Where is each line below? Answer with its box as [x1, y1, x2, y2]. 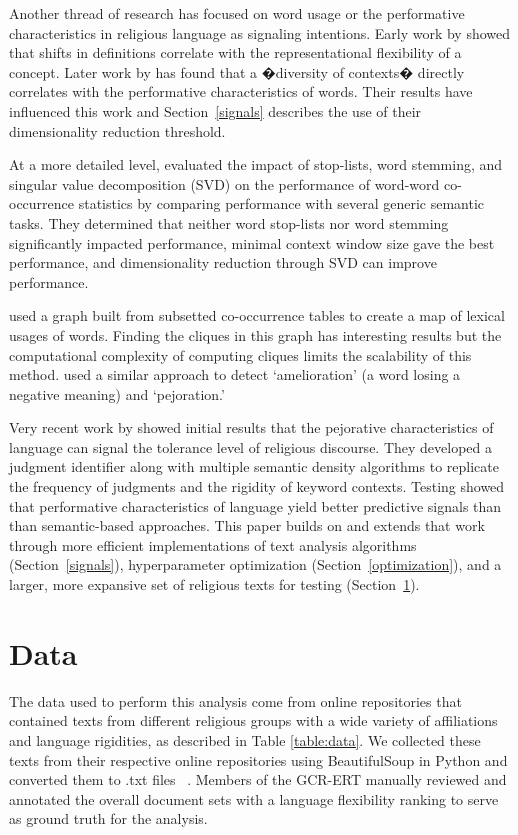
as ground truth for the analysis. [9, 808, 208, 829]
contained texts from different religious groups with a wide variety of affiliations [9, 710, 498, 731]
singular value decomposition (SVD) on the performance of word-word [9, 173, 440, 194]
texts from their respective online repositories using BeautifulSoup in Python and [9, 749, 508, 770]
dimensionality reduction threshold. [9, 120, 226, 141]
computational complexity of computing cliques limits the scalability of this [9, 344, 472, 365]
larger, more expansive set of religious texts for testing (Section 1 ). [9, 574, 420, 595]
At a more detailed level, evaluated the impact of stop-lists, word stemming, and [9, 154, 503, 175]
